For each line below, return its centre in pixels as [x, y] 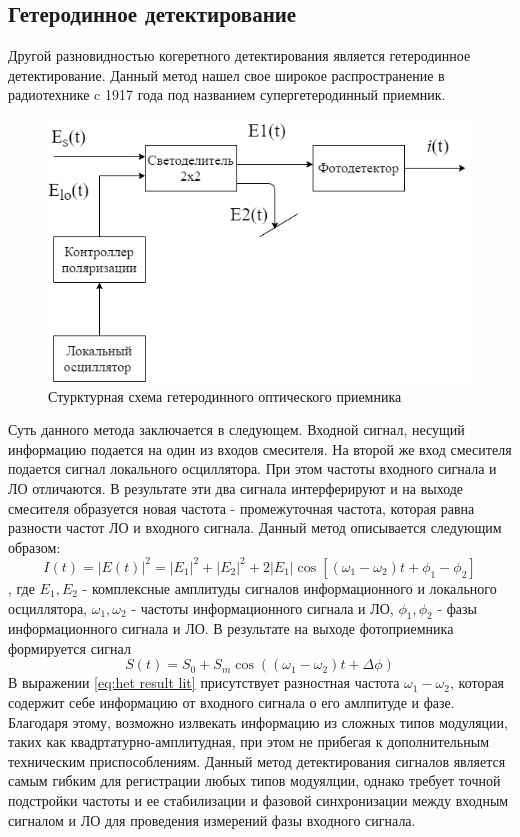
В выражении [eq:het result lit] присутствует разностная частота [204, 682]
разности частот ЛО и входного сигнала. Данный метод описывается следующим [255, 527]
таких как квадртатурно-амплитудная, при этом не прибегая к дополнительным [248, 741]
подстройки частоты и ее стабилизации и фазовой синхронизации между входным [258, 800]
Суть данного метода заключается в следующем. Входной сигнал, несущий [236, 429]
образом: [34, 546]
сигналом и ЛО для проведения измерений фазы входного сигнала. [212, 819]
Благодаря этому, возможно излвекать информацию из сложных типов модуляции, [258, 721]
